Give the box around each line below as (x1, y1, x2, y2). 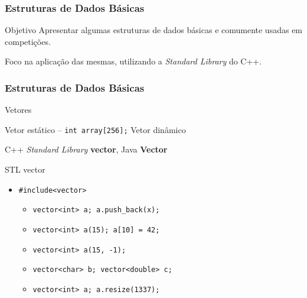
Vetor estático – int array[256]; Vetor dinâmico (5, 123, 186, 135)
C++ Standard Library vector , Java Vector (5, 143, 168, 156)
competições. (5, 35, 51, 47)
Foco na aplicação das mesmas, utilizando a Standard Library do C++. (5, 55, 262, 67)
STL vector (5, 163, 45, 176)
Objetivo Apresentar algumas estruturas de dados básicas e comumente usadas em (5, 24, 303, 36)
